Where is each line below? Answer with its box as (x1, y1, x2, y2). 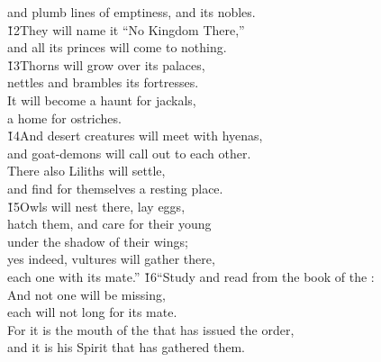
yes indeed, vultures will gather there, (7, 249, 215, 268)
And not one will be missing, (7, 285, 166, 303)
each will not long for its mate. (7, 303, 177, 321)
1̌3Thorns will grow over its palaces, (7, 55, 205, 74)
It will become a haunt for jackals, (7, 90, 196, 109)
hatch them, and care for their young (7, 214, 212, 233)
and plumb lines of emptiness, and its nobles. (7, 3, 256, 21)
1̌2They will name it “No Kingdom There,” (7, 20, 245, 39)
